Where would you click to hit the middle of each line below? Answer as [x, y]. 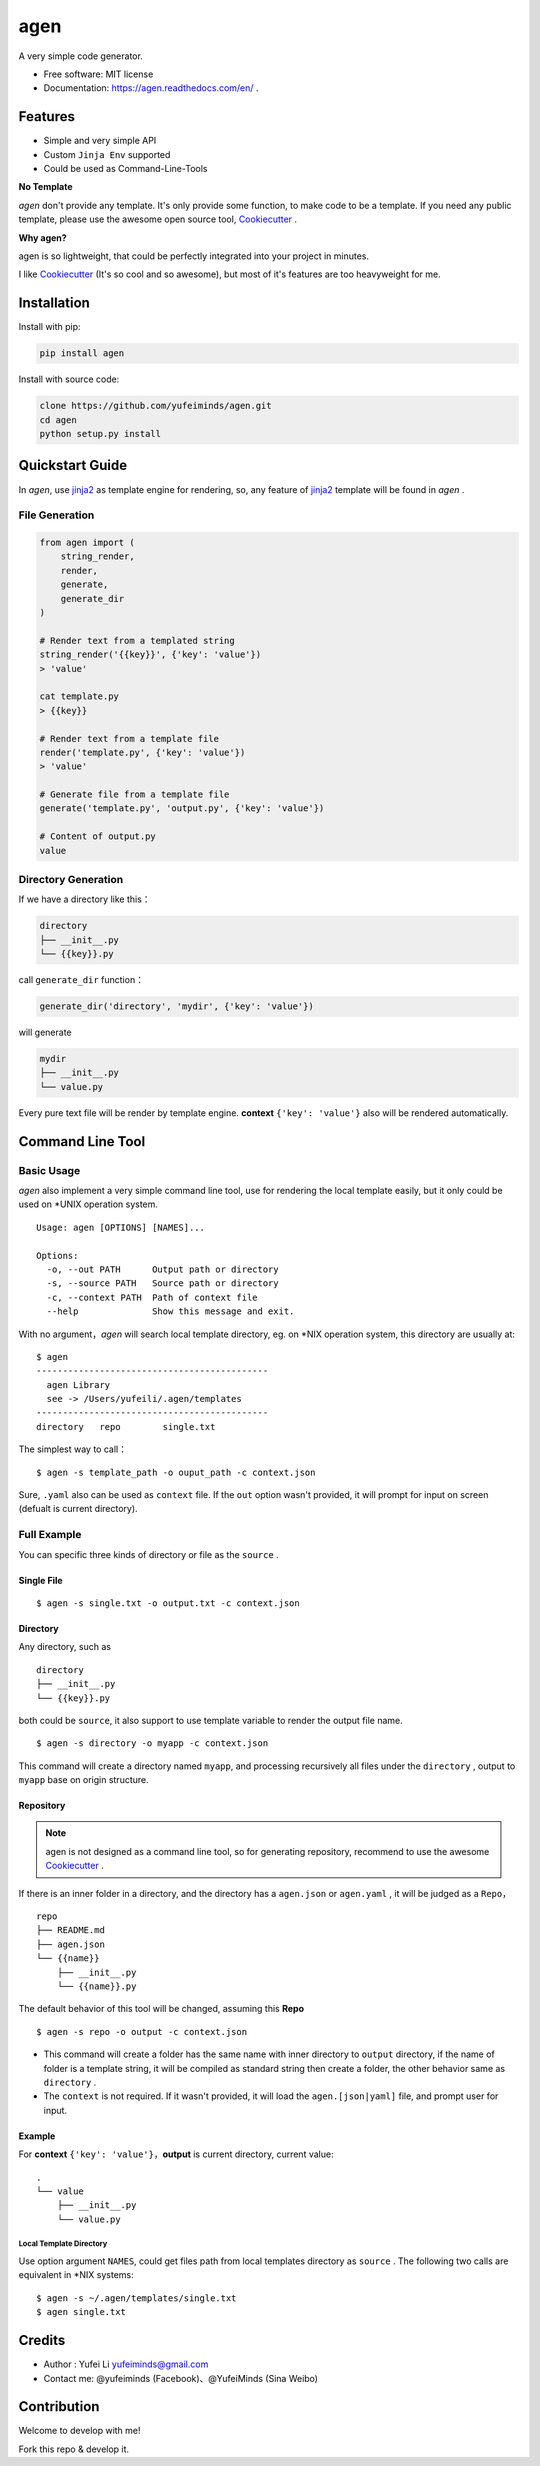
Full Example [50, 1535]
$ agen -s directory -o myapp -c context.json [152, 1743]
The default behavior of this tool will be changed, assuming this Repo [161, 2009]
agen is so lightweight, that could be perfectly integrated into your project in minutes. [194, 256]
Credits [42, 2340]
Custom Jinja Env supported [107, 154]
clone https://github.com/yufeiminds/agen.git [155, 406]
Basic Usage [49, 1170]
